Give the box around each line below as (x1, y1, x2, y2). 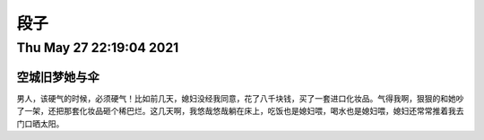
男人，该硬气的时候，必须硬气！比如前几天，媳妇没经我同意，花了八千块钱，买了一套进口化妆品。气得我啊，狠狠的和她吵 (16, 92, 464, 103)
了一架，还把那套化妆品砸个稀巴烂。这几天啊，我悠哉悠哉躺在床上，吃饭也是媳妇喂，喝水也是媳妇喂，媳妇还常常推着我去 (16, 106, 464, 117)
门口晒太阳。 (16, 118, 65, 129)
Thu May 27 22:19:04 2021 (16, 39, 179, 56)
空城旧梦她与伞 (16, 69, 99, 84)
